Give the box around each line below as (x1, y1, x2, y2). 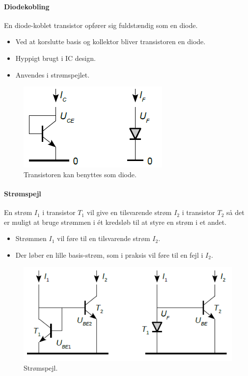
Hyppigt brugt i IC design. (15, 53, 96, 63)
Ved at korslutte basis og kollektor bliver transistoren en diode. (15, 36, 206, 47)
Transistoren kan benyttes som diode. (24, 169, 137, 179)
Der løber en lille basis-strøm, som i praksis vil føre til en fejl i (15, 249, 203, 260)
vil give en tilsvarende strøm (86, 207, 172, 217)
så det (226, 207, 245, 217)
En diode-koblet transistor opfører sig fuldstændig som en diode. (4, 20, 198, 30)
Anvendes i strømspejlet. (15, 69, 90, 80)
